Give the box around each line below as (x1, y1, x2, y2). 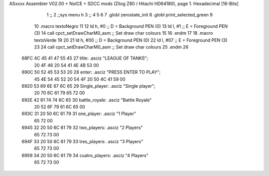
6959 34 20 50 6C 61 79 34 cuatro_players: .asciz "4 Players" (21, 152, 149, 158)
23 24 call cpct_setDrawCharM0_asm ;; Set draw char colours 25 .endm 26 (34, 44, 189, 50)
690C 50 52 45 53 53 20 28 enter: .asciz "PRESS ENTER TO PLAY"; (21, 69, 161, 75)
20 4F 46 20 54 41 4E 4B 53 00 (34, 62, 99, 68)
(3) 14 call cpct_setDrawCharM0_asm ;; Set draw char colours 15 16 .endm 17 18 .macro (34, 30, 213, 36)
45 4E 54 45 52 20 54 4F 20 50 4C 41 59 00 (34, 76, 126, 82)
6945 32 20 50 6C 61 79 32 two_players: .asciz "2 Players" (21, 124, 143, 131)
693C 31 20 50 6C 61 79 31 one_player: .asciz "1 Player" (21, 111, 136, 117)
